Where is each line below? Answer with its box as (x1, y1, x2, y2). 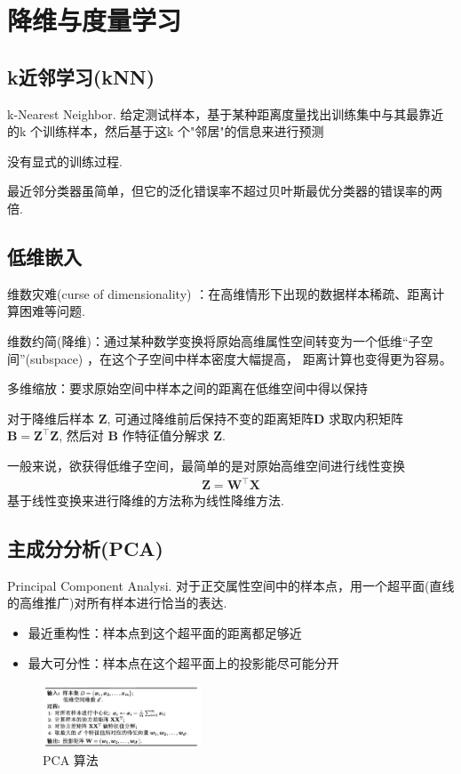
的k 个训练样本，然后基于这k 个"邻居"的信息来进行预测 (7, 122, 324, 141)
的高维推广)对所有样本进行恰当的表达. (7, 593, 227, 612)
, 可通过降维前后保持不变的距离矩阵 (107, 408, 314, 427)
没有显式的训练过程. (7, 151, 123, 170)
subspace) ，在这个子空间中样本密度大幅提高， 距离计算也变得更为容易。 (30, 349, 452, 367)
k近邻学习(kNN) (7, 62, 155, 90)
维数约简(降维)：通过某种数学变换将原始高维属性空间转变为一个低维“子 (7, 331, 421, 350)
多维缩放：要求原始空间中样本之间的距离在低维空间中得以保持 (7, 379, 368, 398)
